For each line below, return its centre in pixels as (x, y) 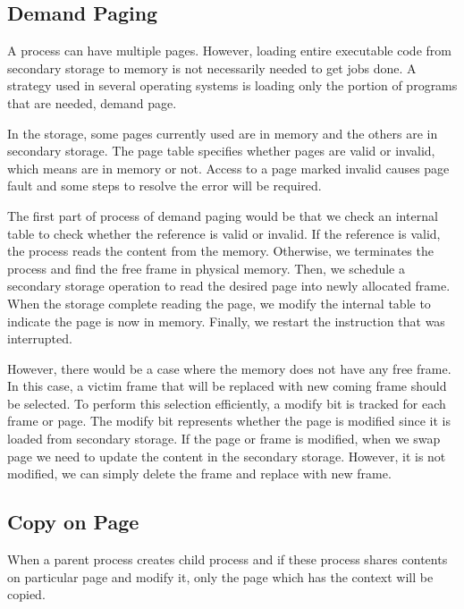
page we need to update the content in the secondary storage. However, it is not (227, 456)
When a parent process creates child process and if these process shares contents (228, 559)
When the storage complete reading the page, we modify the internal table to (219, 303)
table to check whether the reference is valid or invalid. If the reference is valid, (224, 233)
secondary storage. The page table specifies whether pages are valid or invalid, (221, 151)
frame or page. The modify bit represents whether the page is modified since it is (229, 421)
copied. (26, 594)
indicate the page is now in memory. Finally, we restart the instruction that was (226, 321)
